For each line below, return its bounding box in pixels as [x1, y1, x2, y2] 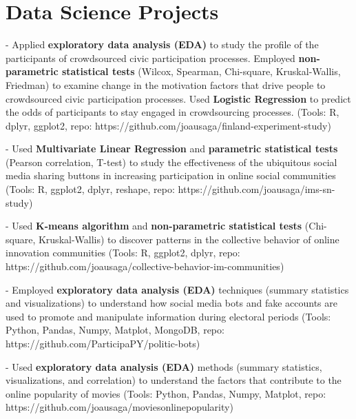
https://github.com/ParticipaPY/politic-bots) [6, 336, 200, 350]
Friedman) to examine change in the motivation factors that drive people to [6, 77, 326, 92]
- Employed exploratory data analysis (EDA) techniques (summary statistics [6, 282, 349, 296]
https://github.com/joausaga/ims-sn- [178, 182, 335, 196]
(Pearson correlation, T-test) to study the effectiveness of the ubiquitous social [6, 154, 337, 169]
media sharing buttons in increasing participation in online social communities [6, 168, 336, 183]
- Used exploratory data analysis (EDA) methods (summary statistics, [6, 359, 322, 374]
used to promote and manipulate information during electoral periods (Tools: [6, 309, 331, 323]
